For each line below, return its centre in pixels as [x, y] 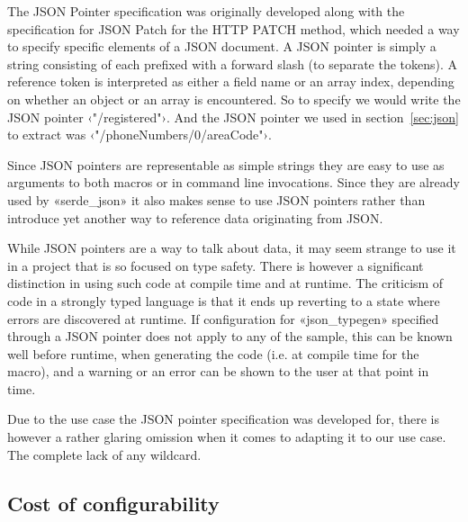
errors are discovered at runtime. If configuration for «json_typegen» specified [223, 318]
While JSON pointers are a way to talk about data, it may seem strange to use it [232, 248]
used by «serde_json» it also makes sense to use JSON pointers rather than [216, 199]
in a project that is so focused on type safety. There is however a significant [216, 265]
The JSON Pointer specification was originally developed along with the [206, 11]
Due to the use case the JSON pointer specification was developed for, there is [223, 419]
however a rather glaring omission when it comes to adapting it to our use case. [227, 437]
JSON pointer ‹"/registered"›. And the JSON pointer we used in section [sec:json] [233, 117]
